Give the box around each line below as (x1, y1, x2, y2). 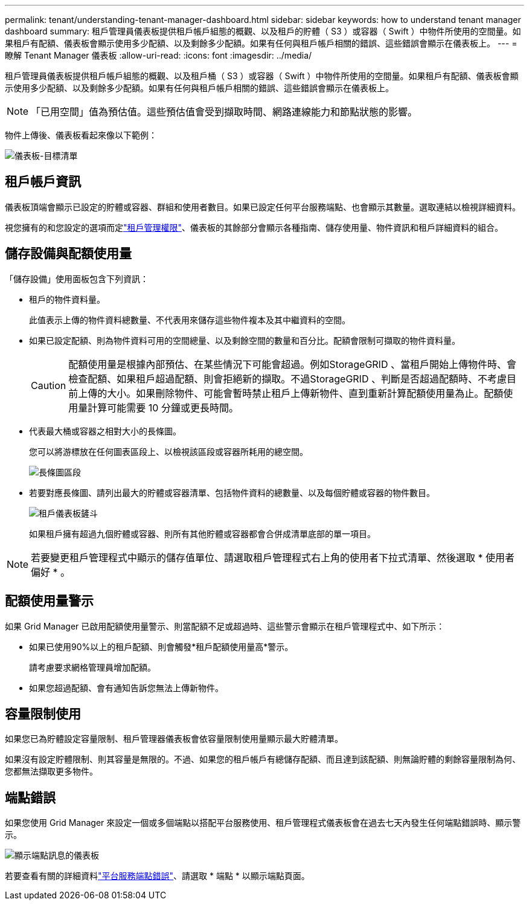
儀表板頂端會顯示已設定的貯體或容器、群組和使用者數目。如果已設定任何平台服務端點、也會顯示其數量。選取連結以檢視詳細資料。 (5, 201, 521, 212)
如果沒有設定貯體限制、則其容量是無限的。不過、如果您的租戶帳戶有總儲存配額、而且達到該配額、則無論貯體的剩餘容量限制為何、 (5, 754, 521, 765)
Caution (31, 379, 66, 391)
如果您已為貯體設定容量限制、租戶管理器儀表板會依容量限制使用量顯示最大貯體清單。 (5, 733, 343, 744)
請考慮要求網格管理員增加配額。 (29, 662, 156, 672)
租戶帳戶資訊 (5, 174, 81, 190)
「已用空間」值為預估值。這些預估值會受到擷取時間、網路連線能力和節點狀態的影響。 (31, 106, 418, 118)
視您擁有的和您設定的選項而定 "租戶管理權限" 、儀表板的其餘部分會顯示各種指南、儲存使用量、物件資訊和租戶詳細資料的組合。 (5, 222, 504, 233)
